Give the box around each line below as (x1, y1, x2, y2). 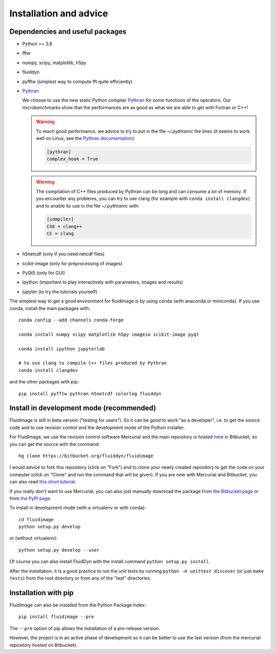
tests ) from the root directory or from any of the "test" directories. (9, 575, 152, 581)
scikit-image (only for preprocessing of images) (22, 260, 123, 267)
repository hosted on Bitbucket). (9, 642, 78, 648)
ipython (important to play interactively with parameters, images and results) (22, 279, 183, 285)
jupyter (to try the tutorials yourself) (22, 289, 98, 295)
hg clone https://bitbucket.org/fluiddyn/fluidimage (18, 453, 153, 459)
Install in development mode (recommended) (9, 404, 156, 413)
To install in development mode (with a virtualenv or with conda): (9, 505, 146, 511)
